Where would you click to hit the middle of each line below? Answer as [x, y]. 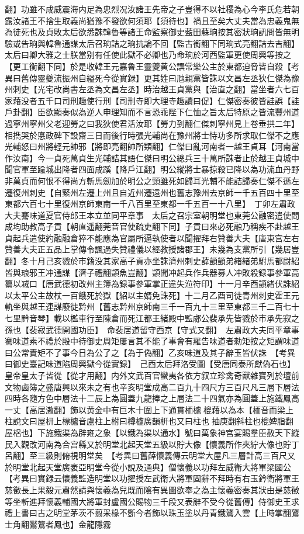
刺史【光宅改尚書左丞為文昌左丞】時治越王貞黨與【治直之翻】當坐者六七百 [156, 89]
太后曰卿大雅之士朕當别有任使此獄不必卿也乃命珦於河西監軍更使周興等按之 [148, 55]
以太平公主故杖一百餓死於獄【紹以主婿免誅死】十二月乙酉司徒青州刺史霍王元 [152, 295]
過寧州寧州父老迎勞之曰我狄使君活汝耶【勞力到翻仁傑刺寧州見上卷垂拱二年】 [152, 123]
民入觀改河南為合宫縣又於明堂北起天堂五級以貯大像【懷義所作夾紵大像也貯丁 [152, 444]
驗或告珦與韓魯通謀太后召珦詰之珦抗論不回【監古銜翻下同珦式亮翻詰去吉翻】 [152, 43]
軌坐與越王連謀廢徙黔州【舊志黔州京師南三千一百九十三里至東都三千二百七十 [152, 306]
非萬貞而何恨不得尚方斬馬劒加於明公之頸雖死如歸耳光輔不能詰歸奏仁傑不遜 [148, 180]
